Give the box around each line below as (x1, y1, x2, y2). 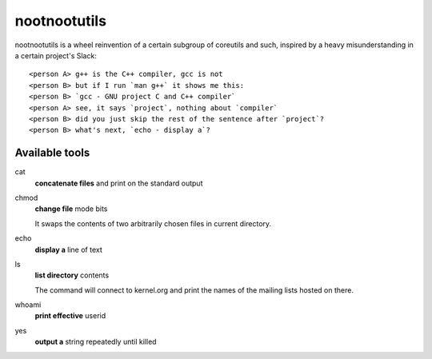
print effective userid (34, 311, 106, 321)
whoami (14, 300, 42, 309)
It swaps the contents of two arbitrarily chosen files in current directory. (34, 218, 272, 228)
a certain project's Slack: (14, 50, 98, 60)
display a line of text (34, 245, 103, 254)
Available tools (14, 146, 90, 160)
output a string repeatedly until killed (34, 337, 157, 347)
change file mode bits (34, 204, 108, 213)
